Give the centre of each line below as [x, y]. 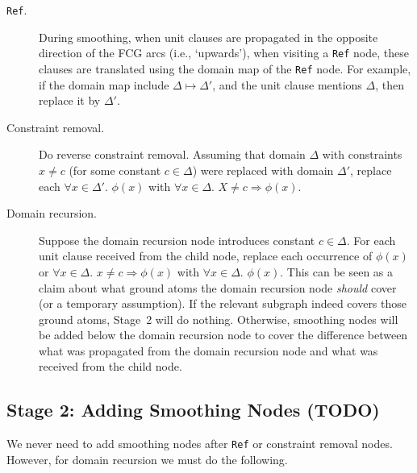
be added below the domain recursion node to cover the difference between [223, 335]
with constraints [362, 154]
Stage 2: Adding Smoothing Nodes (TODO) [193, 410]
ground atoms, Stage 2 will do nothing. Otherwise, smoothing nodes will [219, 319]
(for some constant [115, 170]
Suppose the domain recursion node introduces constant [177, 240]
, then [390, 84]
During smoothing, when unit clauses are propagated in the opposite [208, 37]
